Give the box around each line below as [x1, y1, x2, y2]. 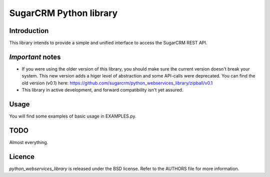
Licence [9, 152, 35, 161]
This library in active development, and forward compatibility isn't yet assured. [21, 87, 183, 93]
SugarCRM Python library [9, 7, 118, 18]
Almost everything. [9, 139, 48, 145]
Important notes [9, 52, 61, 61]
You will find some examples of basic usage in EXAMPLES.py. [9, 113, 136, 119]
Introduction [9, 26, 49, 35]
